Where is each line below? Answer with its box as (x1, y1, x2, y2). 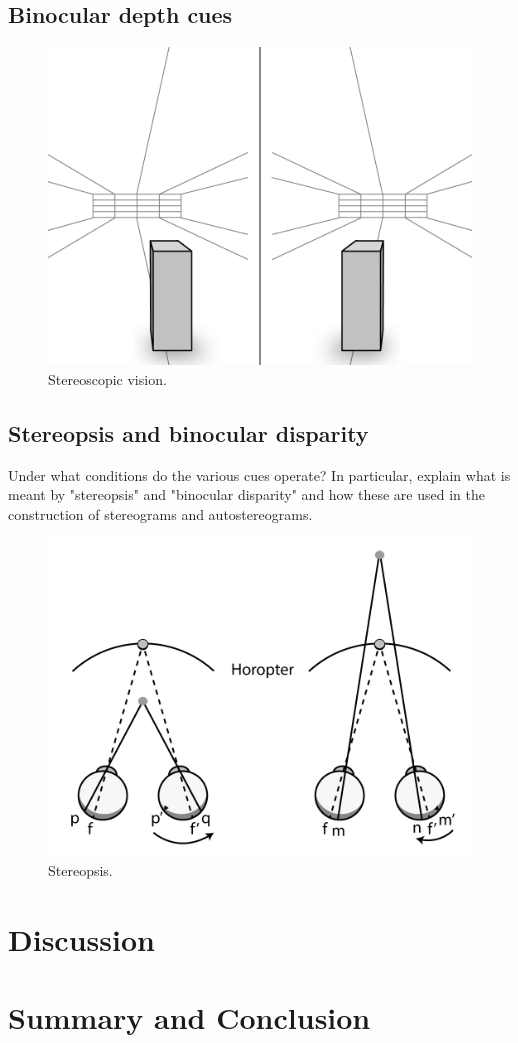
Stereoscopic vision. (48, 368, 167, 389)
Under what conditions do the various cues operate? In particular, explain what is (8, 464, 511, 485)
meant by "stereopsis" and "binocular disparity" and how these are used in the (8, 484, 485, 505)
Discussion (8, 918, 155, 959)
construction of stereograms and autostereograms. (8, 503, 313, 524)
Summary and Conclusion (8, 997, 371, 1038)
